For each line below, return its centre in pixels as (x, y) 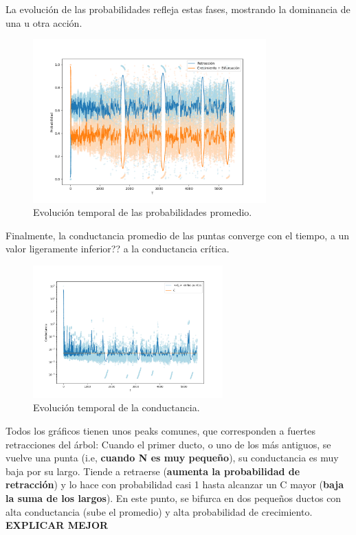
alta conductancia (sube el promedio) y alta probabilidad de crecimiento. (159, 511)
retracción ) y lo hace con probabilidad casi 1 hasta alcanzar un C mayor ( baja (175, 484)
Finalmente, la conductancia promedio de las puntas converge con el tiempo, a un (178, 235)
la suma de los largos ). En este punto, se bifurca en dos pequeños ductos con (174, 498)
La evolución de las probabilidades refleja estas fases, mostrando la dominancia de (178, 9)
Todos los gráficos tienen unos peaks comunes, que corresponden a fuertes (161, 431)
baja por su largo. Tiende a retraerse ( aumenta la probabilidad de (153, 471)
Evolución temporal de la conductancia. (116, 407)
